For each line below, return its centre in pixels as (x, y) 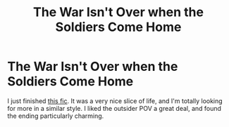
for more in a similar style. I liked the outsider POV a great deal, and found (114, 108)
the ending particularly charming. (56, 116)
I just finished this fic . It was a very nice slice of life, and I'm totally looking (115, 101)
